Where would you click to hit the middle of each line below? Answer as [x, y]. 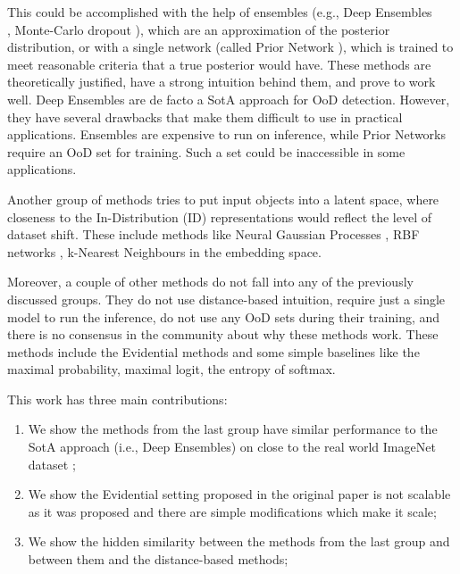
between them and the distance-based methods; [158, 559]
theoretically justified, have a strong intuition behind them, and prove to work [222, 82]
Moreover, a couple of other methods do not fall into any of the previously [210, 282]
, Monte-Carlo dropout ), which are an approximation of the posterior [199, 29]
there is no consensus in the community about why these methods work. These [223, 334]
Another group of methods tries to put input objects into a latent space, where [223, 199]
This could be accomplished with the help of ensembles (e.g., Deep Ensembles [220, 12]
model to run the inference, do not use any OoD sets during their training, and [224, 316]
